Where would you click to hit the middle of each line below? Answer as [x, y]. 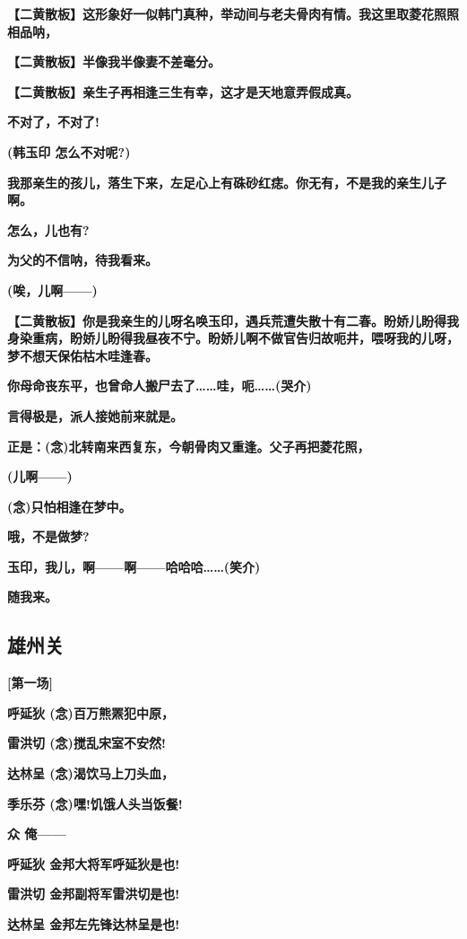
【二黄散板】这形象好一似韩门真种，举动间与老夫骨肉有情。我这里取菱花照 [227, 13]
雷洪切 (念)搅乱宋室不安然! [86, 743]
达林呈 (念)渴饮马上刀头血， [91, 773]
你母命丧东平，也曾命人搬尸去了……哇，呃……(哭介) [160, 386]
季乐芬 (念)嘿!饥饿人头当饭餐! [95, 803]
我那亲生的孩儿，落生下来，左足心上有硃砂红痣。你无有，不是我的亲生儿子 [227, 182]
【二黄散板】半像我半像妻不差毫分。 [114, 61]
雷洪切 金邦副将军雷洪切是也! [94, 894]
